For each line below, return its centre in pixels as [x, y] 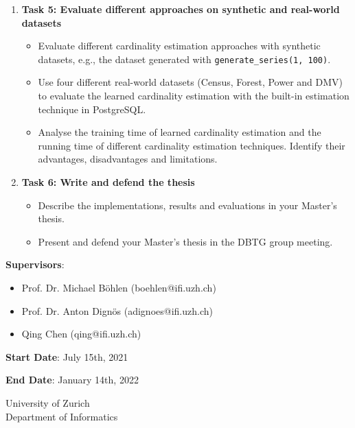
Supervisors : [35, 264]
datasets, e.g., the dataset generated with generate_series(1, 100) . [184, 59]
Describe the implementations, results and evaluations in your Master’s [187, 205]
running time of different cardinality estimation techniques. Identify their [192, 145]
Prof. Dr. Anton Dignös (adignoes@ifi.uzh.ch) [117, 310]
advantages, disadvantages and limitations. [128, 159]
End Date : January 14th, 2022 [72, 380]
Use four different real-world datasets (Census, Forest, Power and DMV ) [191, 82]
